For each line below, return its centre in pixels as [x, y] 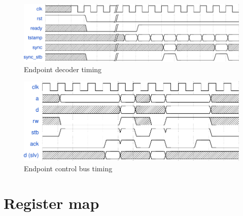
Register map [51, 203]
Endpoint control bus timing [68, 168]
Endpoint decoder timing [63, 69]
